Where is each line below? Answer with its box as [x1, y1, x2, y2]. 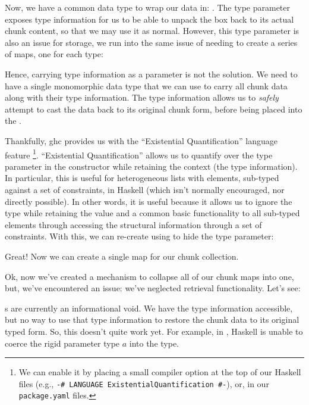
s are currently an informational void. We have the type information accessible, [5, 301, 293, 314]
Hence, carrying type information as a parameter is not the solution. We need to [5, 67, 298, 80]
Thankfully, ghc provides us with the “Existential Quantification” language [5, 134, 278, 147]
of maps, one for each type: [5, 48, 103, 60]
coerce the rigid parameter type [5, 337, 120, 349]
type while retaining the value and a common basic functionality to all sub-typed [5, 207, 300, 219]
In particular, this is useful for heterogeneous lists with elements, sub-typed [5, 172, 279, 184]
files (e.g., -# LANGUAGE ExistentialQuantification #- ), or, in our [18, 377, 269, 390]
